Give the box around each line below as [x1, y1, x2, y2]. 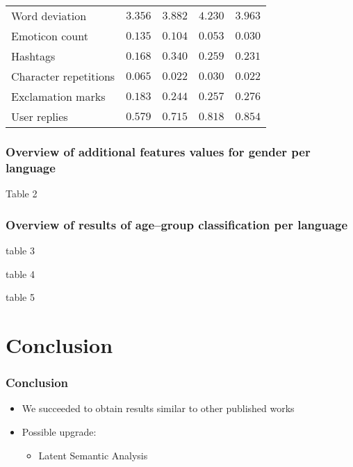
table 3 [6, 243, 35, 257]
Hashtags [11, 48, 56, 64]
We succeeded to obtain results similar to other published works [22, 401, 295, 416]
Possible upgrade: [22, 424, 97, 439]
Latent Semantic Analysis [38, 448, 148, 462]
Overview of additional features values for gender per [6, 142, 311, 160]
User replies [11, 108, 68, 124]
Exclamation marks [11, 88, 106, 104]
